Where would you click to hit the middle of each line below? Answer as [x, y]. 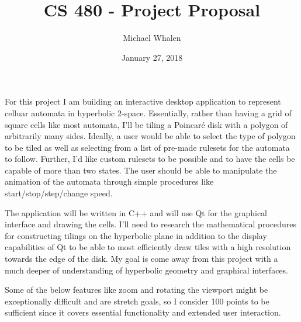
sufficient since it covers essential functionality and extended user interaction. [143, 312]
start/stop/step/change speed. [59, 193]
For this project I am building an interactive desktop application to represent [143, 101]
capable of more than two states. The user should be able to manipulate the [141, 170]
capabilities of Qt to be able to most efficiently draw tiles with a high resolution [148, 247]
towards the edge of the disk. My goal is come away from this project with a [141, 259]
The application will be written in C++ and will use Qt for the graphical [136, 212]
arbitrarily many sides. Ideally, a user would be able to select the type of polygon [150, 136]
